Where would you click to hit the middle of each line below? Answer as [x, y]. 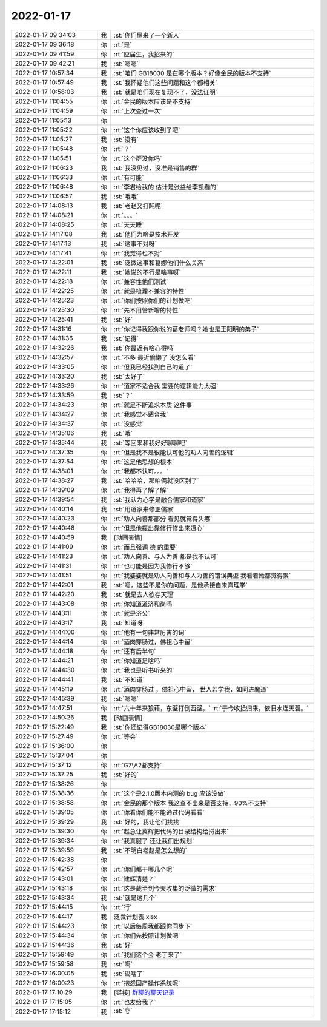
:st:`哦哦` [126, 196]
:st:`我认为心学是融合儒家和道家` [160, 499]
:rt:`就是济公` [132, 613]
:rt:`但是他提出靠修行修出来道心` [159, 528]
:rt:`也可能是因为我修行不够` [153, 566]
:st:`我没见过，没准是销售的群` [157, 168]
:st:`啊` [123, 964]
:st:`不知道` [129, 679]
